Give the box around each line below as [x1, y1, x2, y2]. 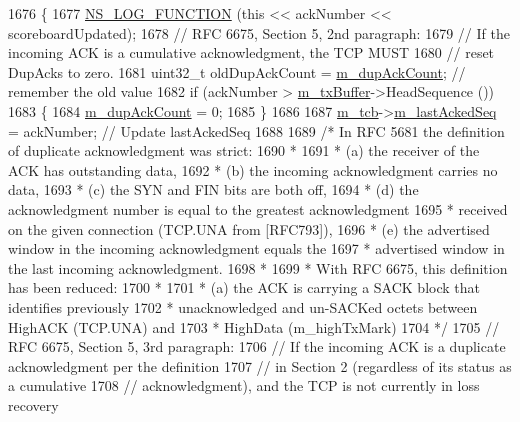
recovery [8, 394, 59, 415]
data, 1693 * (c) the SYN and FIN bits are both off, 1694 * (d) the [8, 179, 419, 200]
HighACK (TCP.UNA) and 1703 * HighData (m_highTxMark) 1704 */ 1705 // [8, 316, 500, 337]
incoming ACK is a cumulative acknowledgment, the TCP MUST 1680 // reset [8, 42, 495, 63]
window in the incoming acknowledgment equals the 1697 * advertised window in [8, 238, 505, 259]
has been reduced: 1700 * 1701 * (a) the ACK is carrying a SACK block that [8, 277, 480, 298]
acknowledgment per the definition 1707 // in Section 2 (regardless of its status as [8, 355, 512, 376]
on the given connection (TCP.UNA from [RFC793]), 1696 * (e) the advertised [8, 218, 490, 239]
